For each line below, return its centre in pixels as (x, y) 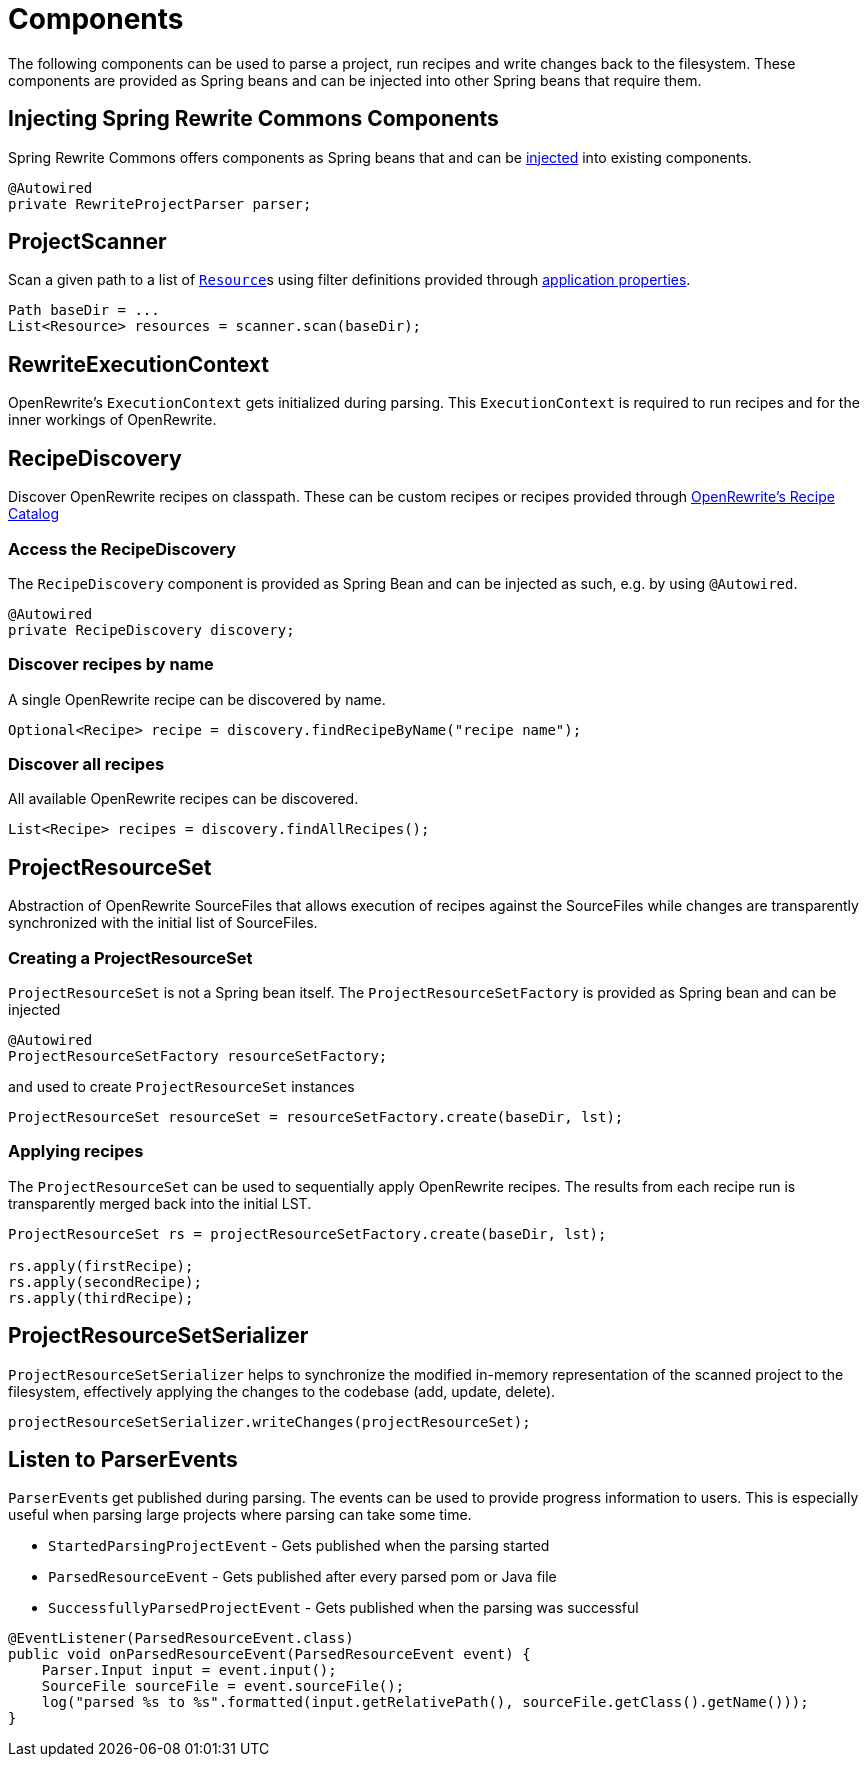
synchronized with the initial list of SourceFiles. (163, 923)
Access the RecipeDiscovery (122, 548)
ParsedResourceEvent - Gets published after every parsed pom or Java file (302, 1577)
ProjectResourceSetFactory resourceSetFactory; (198, 1055)
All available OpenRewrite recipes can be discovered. (183, 799)
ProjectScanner (87, 242)
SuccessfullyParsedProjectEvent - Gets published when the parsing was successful (343, 1608)
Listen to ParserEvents (123, 1459)
